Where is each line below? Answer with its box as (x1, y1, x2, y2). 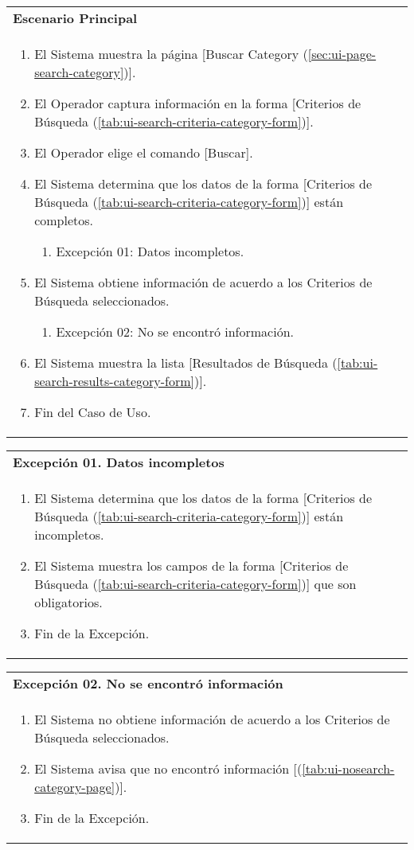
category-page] (34, 778, 115, 796)
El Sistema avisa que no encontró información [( (34, 759, 303, 778)
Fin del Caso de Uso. (34, 403, 151, 421)
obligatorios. (34, 593, 103, 611)
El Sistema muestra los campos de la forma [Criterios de (34, 556, 349, 575)
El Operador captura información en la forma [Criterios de (34, 94, 361, 112)
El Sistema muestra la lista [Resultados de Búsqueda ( (34, 353, 338, 372)
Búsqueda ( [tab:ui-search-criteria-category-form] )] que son (34, 575, 357, 593)
